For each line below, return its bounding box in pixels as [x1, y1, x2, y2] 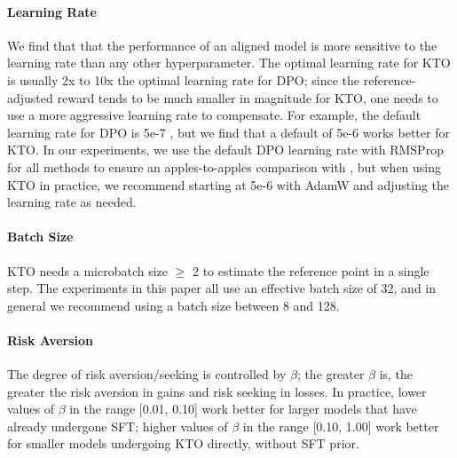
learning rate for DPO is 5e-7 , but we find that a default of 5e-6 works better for [7, 122, 450, 141]
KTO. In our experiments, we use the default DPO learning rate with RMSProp [7, 140, 444, 159]
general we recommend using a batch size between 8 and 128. [7, 296, 340, 314]
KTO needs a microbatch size [7, 261, 168, 280]
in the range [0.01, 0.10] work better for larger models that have [69, 399, 417, 418]
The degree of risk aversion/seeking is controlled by [7, 365, 287, 383]
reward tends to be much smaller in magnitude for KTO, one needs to [57, 88, 438, 107]
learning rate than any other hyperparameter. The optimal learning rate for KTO [7, 53, 451, 72]
